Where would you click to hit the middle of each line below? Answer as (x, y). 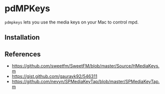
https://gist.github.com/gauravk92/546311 (54, 76)
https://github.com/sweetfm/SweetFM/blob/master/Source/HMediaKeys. (85, 66)
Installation (22, 37)
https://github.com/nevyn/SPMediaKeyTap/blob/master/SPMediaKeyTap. (86, 82)
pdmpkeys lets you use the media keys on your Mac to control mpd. (72, 22)
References (23, 54)
